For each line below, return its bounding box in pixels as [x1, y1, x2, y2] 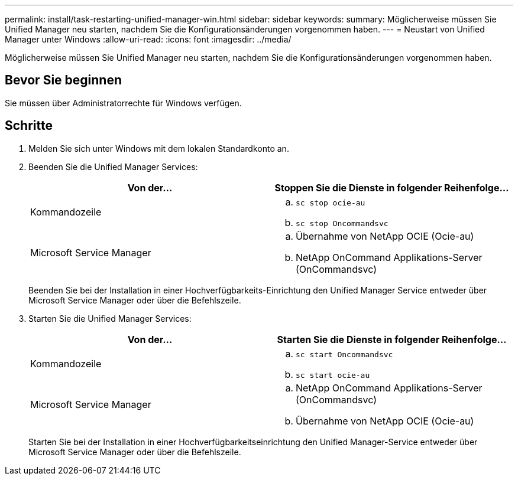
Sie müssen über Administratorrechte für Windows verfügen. [5, 97, 242, 108]
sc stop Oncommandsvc [296, 218, 388, 228]
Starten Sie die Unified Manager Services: [28, 313, 192, 324]
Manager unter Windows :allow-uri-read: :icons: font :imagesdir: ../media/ [5, 34, 292, 44]
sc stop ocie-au [296, 198, 365, 207]
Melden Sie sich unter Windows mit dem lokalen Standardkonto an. [28, 143, 289, 154]
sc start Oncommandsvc [296, 350, 393, 359]
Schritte [5, 118, 53, 133]
